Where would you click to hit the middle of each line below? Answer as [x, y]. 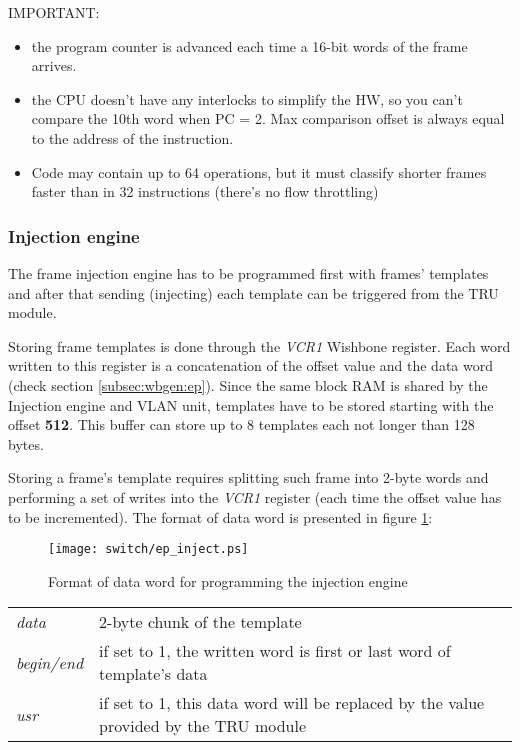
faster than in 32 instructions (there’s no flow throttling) [205, 191]
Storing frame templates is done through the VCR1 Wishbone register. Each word [259, 345]
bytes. [26, 443]
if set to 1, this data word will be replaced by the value [292, 703]
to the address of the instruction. [132, 137]
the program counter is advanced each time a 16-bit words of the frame [249, 45]
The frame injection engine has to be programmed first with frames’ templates [248, 272]
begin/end [50, 662]
